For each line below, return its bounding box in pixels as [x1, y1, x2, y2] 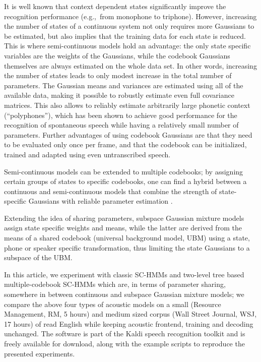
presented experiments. [4, 348, 75, 358]
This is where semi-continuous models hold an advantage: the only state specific [4, 40, 251, 51]
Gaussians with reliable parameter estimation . [28, 196, 173, 206]
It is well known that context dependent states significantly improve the [4, 1, 226, 11]
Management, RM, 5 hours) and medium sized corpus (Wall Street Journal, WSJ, [4, 309, 257, 319]
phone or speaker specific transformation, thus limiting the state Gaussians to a [4, 242, 250, 253]
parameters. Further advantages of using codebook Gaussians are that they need [4, 129, 252, 140]
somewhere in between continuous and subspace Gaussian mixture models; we [4, 289, 244, 299]
